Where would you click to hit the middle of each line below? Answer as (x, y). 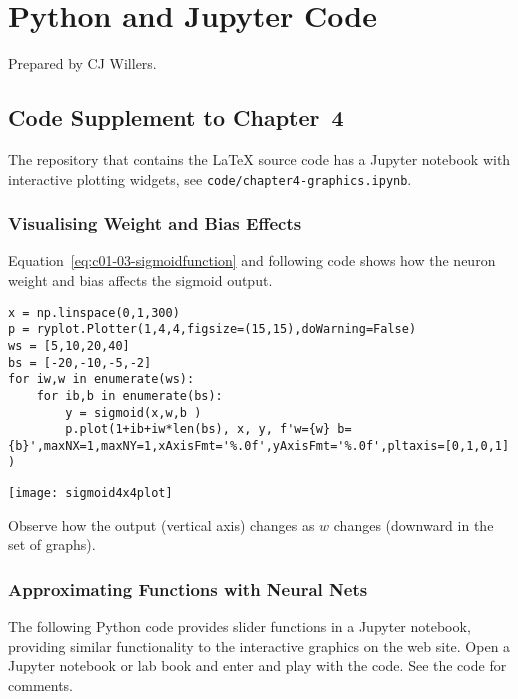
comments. (41, 684)
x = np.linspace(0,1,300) (94, 312)
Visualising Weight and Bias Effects (155, 223)
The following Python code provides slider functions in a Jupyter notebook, (239, 626)
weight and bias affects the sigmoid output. (140, 279)
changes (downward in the (413, 524)
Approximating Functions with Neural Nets (188, 588)
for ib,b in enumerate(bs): (129, 395)
